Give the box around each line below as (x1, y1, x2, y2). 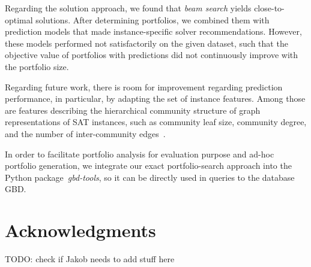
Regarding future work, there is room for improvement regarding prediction (5, 80, 283, 93)
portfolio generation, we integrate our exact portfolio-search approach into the (5, 159, 292, 172)
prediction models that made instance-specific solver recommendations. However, (5, 25, 302, 38)
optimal (5, 13, 33, 26)
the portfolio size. (5, 60, 69, 72)
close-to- (254, 2, 285, 14)
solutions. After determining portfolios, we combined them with (35, 13, 270, 26)
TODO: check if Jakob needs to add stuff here (5, 253, 175, 265)
